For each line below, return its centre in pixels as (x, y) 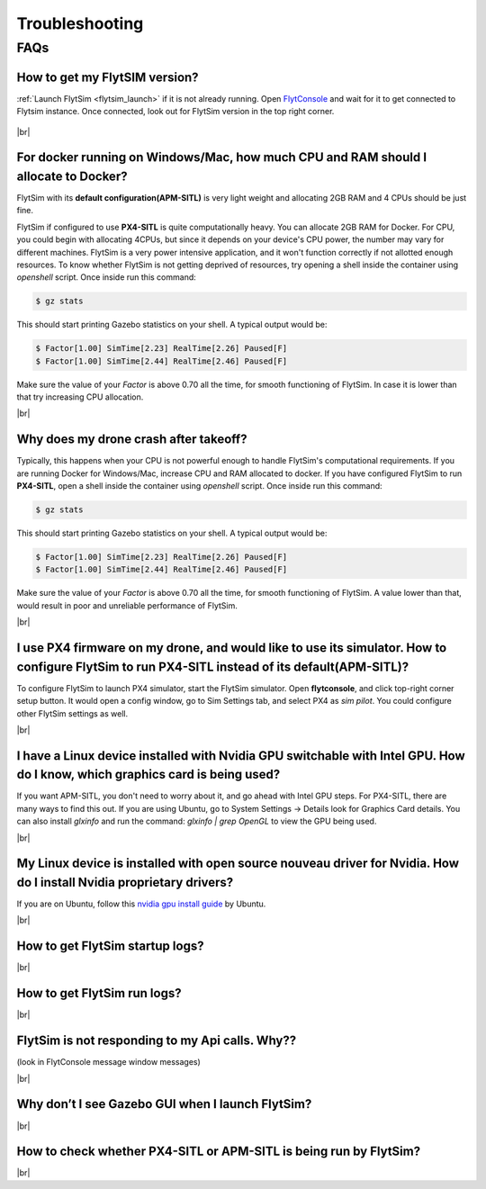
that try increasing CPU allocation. (80, 397)
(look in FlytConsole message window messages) (109, 1062)
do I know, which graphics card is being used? (148, 775)
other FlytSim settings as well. (72, 713)
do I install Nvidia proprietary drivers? (125, 883)
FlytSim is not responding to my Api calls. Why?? (157, 1041)
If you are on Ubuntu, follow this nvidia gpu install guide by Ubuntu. (141, 904)
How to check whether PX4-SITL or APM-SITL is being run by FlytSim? (219, 1152)
